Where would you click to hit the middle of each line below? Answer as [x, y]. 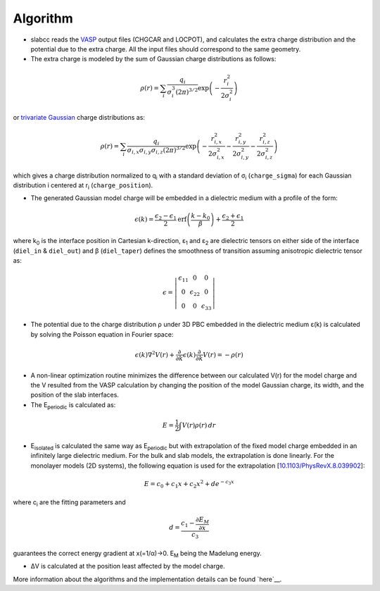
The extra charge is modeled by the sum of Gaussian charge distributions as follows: [153, 59]
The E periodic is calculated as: [73, 405]
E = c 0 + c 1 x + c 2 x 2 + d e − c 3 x [189, 484]
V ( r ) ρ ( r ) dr [199, 425]
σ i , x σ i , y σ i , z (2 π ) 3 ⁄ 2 [156, 150]
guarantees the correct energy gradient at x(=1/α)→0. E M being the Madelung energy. [137, 554]
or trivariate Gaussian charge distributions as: [79, 117]
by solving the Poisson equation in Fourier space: [102, 334]
